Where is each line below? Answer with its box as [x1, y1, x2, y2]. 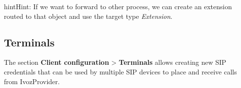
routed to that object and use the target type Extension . [4, 11, 173, 21]
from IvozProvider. [4, 76, 60, 86]
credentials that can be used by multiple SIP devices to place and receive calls [4, 66, 237, 76]
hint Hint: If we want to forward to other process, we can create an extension [4, 1, 232, 11]
